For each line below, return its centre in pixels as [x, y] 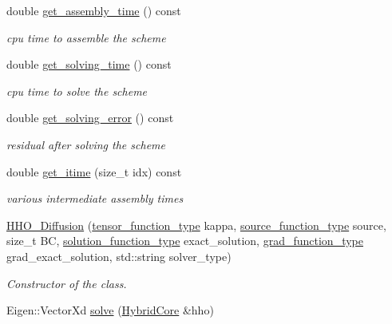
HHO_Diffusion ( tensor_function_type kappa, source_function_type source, [196, 225]
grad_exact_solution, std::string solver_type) [119, 256]
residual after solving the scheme [86, 144]
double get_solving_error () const [90, 118]
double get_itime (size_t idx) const [94, 171]
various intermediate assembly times [95, 198]
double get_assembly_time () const [94, 10]
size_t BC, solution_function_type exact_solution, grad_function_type [185, 241]
